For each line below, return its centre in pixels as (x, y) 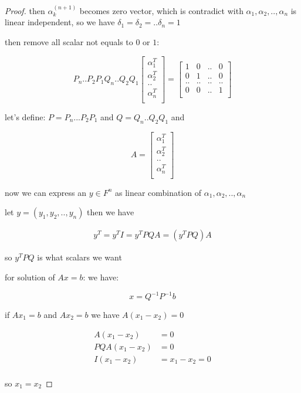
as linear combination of (158, 192)
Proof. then (25, 10)
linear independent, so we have (60, 22)
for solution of (30, 277)
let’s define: (25, 116)
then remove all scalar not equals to (69, 42)
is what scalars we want (80, 257)
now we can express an (45, 192)
